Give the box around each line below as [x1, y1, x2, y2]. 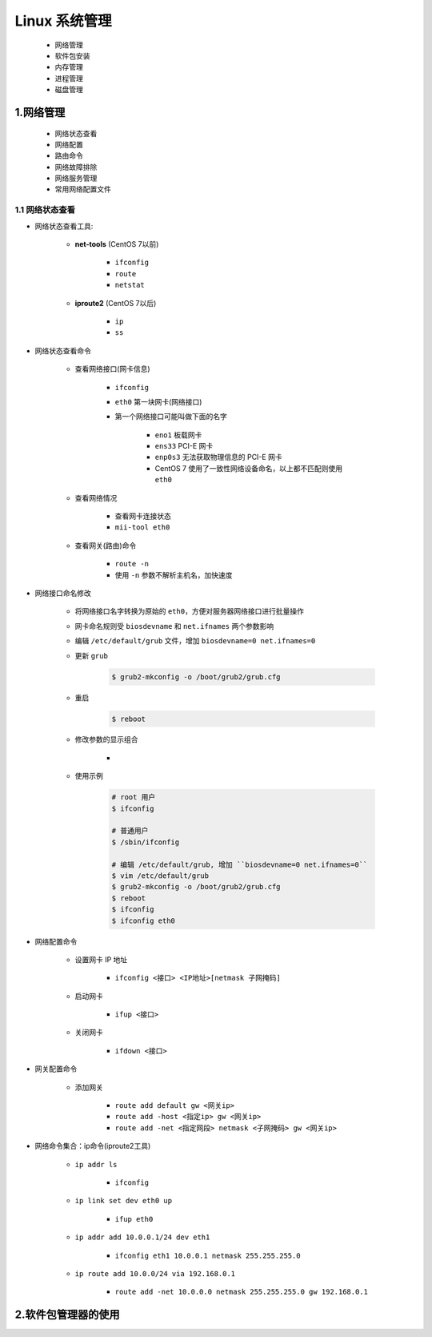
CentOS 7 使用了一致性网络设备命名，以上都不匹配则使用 [154, 463, 343, 473]
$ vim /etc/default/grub [111, 871, 210, 880]
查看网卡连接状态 [114, 511, 171, 521]
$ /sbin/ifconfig [111, 837, 180, 847]
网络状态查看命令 [34, 345, 91, 356]
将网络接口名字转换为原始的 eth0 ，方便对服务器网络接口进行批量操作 [74, 606, 304, 616]
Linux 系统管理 [14, 12, 112, 30]
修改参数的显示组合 [74, 735, 138, 744]
